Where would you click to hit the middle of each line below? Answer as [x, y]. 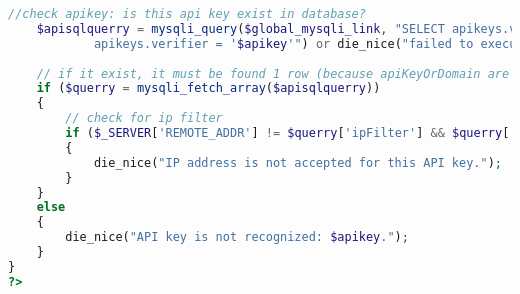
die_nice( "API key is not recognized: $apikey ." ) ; [237, 237]
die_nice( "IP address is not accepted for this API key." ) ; [297, 162]
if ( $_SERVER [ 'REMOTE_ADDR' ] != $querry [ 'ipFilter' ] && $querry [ [287, 133]
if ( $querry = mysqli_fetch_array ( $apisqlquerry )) [208, 88]
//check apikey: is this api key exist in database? [187, 14]
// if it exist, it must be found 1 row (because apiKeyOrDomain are [273, 73]
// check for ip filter [144, 118]
